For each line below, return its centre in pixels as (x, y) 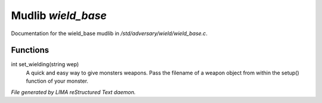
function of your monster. (57, 81)
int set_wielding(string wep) (45, 64)
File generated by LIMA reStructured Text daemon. (73, 92)
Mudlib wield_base (59, 15)
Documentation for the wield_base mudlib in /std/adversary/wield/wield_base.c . (109, 33)
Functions (30, 50)
